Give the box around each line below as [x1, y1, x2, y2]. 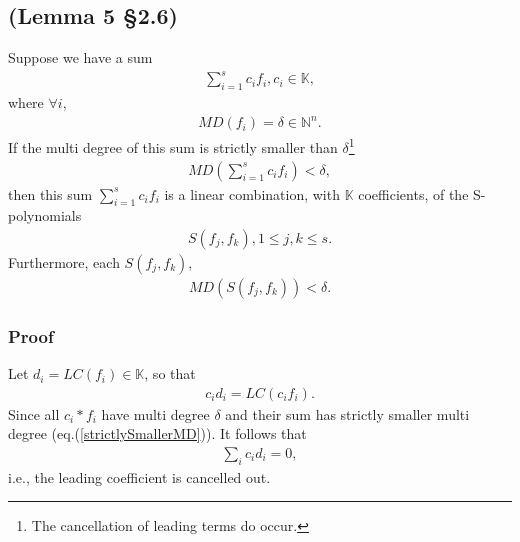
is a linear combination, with [164, 183, 340, 204]
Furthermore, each [8, 251, 120, 272]
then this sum [8, 183, 93, 204]
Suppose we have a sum [8, 47, 153, 68]
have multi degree [101, 403, 210, 424]
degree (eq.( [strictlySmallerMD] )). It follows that [8, 423, 307, 444]
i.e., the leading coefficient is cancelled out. [8, 466, 271, 487]
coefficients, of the [358, 183, 469, 204]
